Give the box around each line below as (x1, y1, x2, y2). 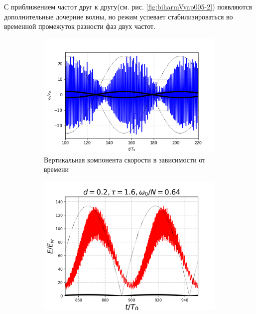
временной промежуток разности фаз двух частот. (4, 21, 156, 31)
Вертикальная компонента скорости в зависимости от (44, 154, 206, 164)
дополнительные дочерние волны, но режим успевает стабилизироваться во (4, 11, 233, 21)
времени (44, 164, 69, 174)
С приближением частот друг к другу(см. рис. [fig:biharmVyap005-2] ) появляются (4, 1, 253, 11)
